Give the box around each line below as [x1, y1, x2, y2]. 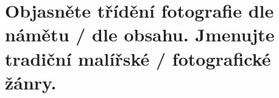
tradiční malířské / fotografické [5, 46, 271, 71]
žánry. [5, 69, 57, 94]
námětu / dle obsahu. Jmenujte [5, 22, 275, 47]
